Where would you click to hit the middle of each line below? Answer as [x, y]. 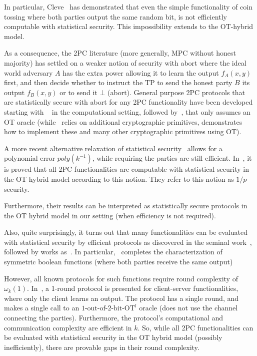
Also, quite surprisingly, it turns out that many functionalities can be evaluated [126, 232]
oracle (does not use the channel [188, 308]
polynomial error [30, 158]
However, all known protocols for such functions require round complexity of [121, 278]
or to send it [78, 92]
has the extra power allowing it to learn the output [141, 72]
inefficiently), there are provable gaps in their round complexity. [102, 347]
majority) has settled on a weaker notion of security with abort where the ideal [125, 62]
